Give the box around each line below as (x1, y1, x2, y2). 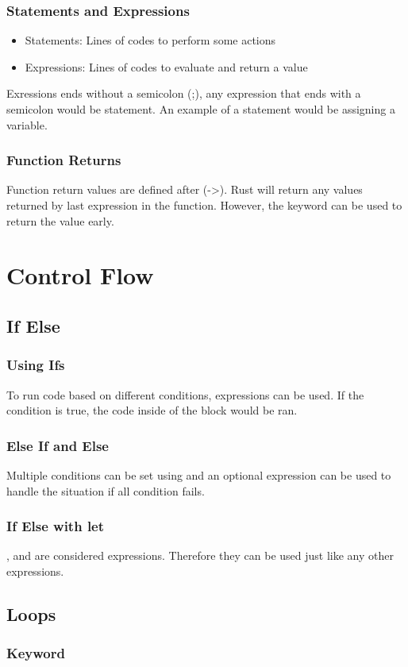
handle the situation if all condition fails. (6, 482, 205, 499)
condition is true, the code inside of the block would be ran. (6, 402, 298, 418)
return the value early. (6, 212, 114, 229)
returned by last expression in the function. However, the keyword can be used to (6, 197, 402, 213)
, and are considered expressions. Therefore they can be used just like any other (6, 547, 394, 564)
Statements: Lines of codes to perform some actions (25, 32, 276, 48)
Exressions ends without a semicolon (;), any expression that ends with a (6, 85, 361, 102)
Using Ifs (6, 355, 65, 375)
